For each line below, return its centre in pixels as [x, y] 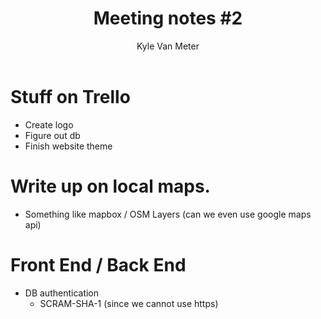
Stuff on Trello [70, 96]
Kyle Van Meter [168, 46]
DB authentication [62, 293]
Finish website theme [68, 146]
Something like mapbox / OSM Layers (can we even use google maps [168, 214]
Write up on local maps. [110, 186]
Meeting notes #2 [168, 18]
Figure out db [52, 135]
